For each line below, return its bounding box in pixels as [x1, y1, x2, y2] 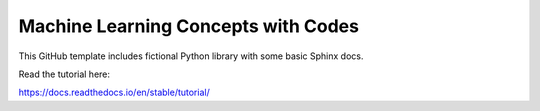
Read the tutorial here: [18, 68, 110, 80]
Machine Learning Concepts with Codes [18, 15, 360, 37]
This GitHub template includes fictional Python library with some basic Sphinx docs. [18, 50, 364, 62]
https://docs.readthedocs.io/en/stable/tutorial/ [18, 86, 210, 99]
